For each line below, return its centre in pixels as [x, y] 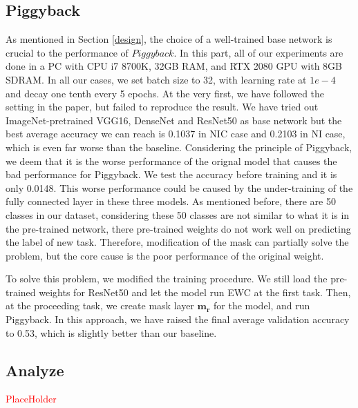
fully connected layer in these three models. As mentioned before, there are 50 [171, 201]
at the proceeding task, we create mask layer [100, 305]
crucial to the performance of [67, 52]
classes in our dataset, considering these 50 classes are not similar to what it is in [178, 214]
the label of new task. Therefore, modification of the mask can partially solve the [177, 242]
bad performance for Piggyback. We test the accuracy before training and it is [171, 174]
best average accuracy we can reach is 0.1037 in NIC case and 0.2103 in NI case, [176, 134]
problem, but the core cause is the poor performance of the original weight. [165, 255]
